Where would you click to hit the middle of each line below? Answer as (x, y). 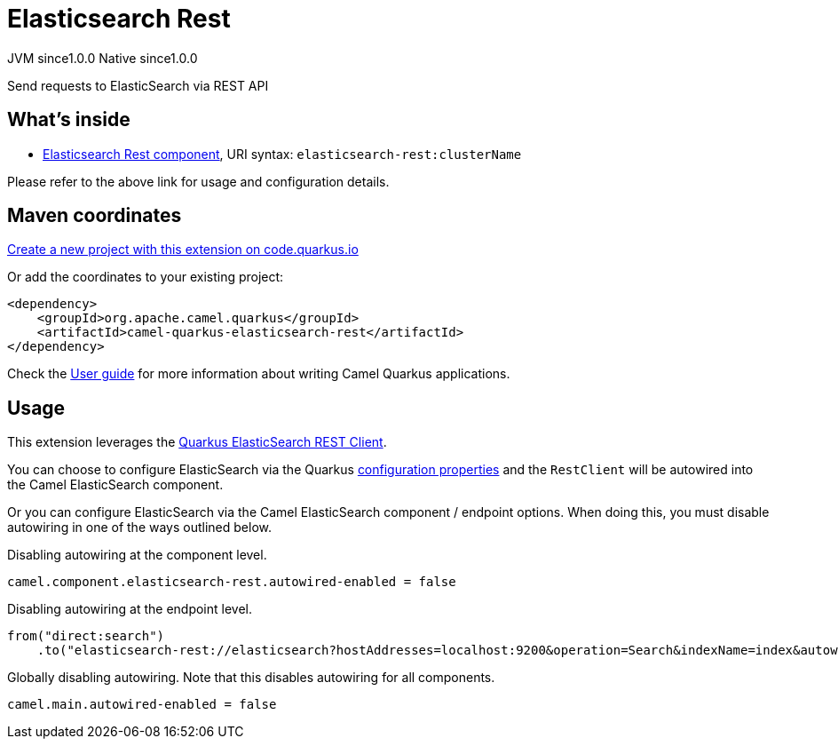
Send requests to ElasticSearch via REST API (138, 85)
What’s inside (69, 120)
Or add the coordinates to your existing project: (146, 277)
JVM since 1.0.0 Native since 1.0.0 (103, 58)
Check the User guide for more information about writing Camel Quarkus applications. (259, 374)
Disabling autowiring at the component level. (137, 555)
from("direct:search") (86, 636)
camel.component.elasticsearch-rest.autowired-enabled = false (232, 582)
